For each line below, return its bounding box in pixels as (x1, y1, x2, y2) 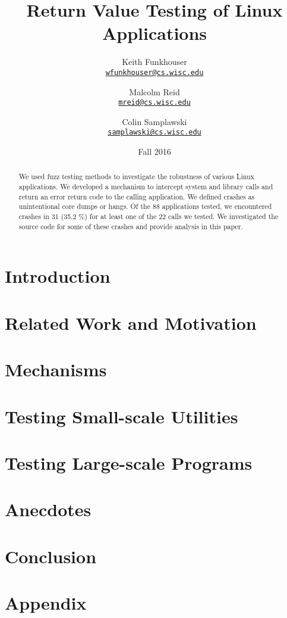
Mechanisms (5, 357, 107, 382)
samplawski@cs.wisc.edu (108, 128, 201, 137)
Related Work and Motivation (5, 310, 257, 335)
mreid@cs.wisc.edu (118, 98, 191, 107)
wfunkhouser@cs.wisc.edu (105, 68, 204, 77)
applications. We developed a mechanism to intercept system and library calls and (18, 182, 273, 192)
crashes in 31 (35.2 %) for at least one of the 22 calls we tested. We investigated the (18, 211, 279, 221)
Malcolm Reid (129, 85, 180, 98)
